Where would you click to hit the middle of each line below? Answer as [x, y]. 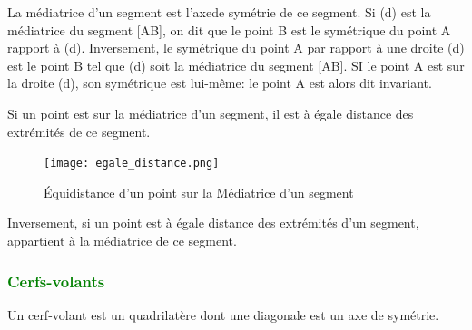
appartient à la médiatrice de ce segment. [122, 240]
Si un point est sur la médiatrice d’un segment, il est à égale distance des [211, 113]
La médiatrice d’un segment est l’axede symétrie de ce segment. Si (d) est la [219, 12]
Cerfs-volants [56, 281]
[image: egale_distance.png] [132, 164]
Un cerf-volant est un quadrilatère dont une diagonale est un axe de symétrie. [223, 314]
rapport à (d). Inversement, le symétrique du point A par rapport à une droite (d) [236, 48]
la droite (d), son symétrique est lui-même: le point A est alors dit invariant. [220, 83]
